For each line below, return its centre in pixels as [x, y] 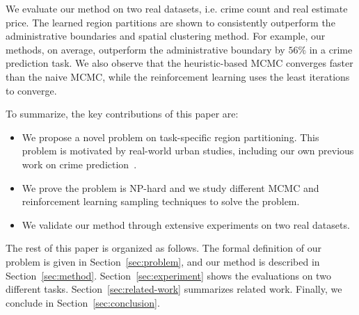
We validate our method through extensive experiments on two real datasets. [186, 224]
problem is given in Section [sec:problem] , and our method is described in [163, 261]
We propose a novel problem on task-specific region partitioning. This [170, 137]
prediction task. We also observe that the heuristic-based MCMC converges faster [179, 63]
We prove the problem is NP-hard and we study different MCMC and [170, 187]
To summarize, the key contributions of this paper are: [122, 114]
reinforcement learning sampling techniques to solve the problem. [161, 201]
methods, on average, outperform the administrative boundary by [145, 49]
